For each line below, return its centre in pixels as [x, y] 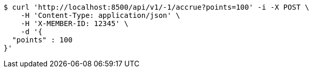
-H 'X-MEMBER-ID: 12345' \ [75, 23]
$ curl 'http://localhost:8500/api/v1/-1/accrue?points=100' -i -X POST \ [156, 7]
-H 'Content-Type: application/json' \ [100, 15]
